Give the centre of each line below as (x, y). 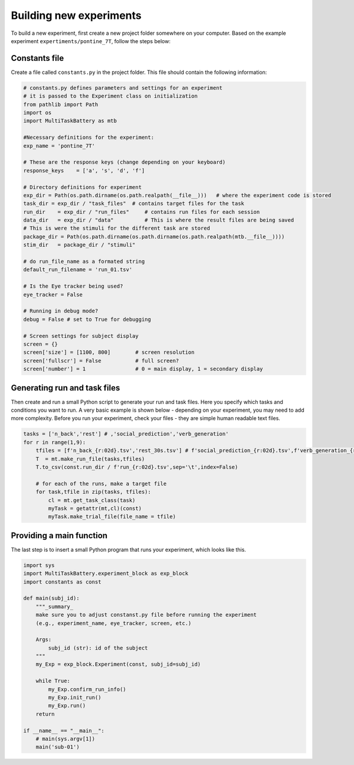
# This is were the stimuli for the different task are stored (117, 228)
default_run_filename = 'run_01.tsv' (78, 270)
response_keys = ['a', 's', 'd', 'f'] (84, 170)
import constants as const (62, 582)
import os (37, 113)
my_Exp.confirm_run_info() (87, 689)
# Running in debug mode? (61, 311)
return (45, 714)
